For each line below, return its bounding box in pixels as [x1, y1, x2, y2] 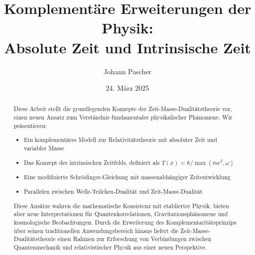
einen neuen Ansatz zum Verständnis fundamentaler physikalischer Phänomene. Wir [13, 113, 233, 122]
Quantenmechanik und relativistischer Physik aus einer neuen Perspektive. [13, 243, 207, 251]
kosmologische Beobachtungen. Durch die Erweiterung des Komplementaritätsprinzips [13, 218, 237, 226]
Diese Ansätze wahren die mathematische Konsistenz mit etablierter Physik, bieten [13, 201, 229, 210]
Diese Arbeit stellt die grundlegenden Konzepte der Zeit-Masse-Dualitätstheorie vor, [13, 105, 232, 113]
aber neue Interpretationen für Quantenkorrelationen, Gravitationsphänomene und [13, 210, 228, 218]
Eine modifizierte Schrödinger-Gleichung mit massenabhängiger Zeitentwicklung [24, 173, 231, 181]
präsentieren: [13, 121, 47, 129]
